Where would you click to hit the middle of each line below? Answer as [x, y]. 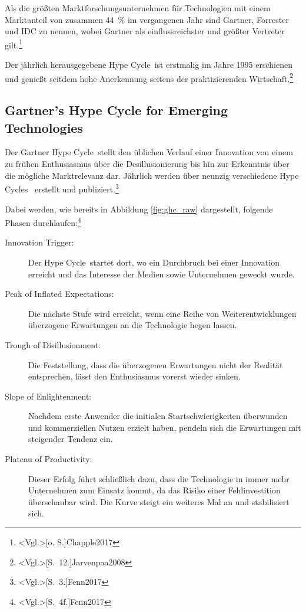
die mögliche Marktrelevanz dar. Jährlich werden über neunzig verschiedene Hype [152, 175]
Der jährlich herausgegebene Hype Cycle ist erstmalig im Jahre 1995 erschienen [149, 65]
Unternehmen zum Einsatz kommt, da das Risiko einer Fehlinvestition [154, 490]
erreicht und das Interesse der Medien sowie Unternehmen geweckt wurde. [162, 274]
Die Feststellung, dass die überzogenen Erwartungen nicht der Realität [156, 364]
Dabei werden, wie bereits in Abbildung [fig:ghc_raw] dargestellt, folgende [139, 209]
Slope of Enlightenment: [48, 396]
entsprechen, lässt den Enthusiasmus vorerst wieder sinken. [134, 376]
